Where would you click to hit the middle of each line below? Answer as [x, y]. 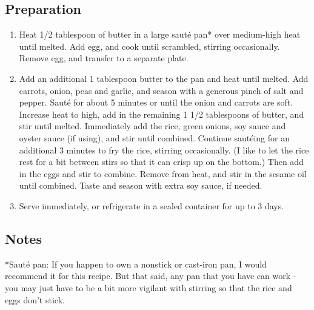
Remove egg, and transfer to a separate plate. [104, 58]
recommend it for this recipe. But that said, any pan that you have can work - [151, 276]
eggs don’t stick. [35, 299]
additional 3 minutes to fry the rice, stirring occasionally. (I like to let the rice [164, 150]
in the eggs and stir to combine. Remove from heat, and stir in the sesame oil [163, 173]
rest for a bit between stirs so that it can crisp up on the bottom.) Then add [161, 162]
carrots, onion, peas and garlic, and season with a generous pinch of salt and [161, 90]
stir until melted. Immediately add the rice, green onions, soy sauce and [152, 126]
